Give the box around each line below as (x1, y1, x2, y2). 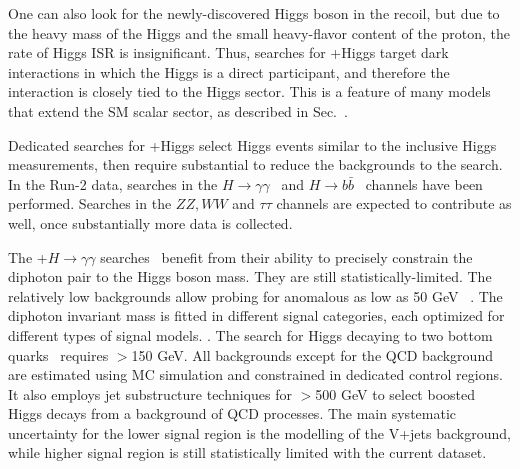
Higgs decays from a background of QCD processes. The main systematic (8, 403, 457, 424)
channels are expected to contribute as (276, 193, 512, 214)
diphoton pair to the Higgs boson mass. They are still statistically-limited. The (8, 266, 492, 287)
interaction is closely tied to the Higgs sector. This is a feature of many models (8, 81, 491, 102)
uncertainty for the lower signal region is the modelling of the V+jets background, (8, 422, 511, 443)
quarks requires (8, 344, 109, 365)
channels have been (365, 173, 483, 194)
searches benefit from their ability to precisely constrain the (100, 246, 473, 267)
